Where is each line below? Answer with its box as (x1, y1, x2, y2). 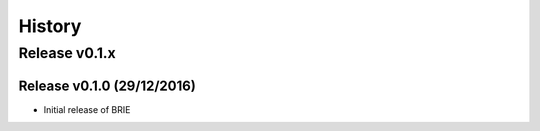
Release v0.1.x (18, 44, 117, 62)
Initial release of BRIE (43, 103, 131, 115)
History (18, 15, 82, 37)
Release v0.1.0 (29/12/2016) (18, 77, 197, 94)
